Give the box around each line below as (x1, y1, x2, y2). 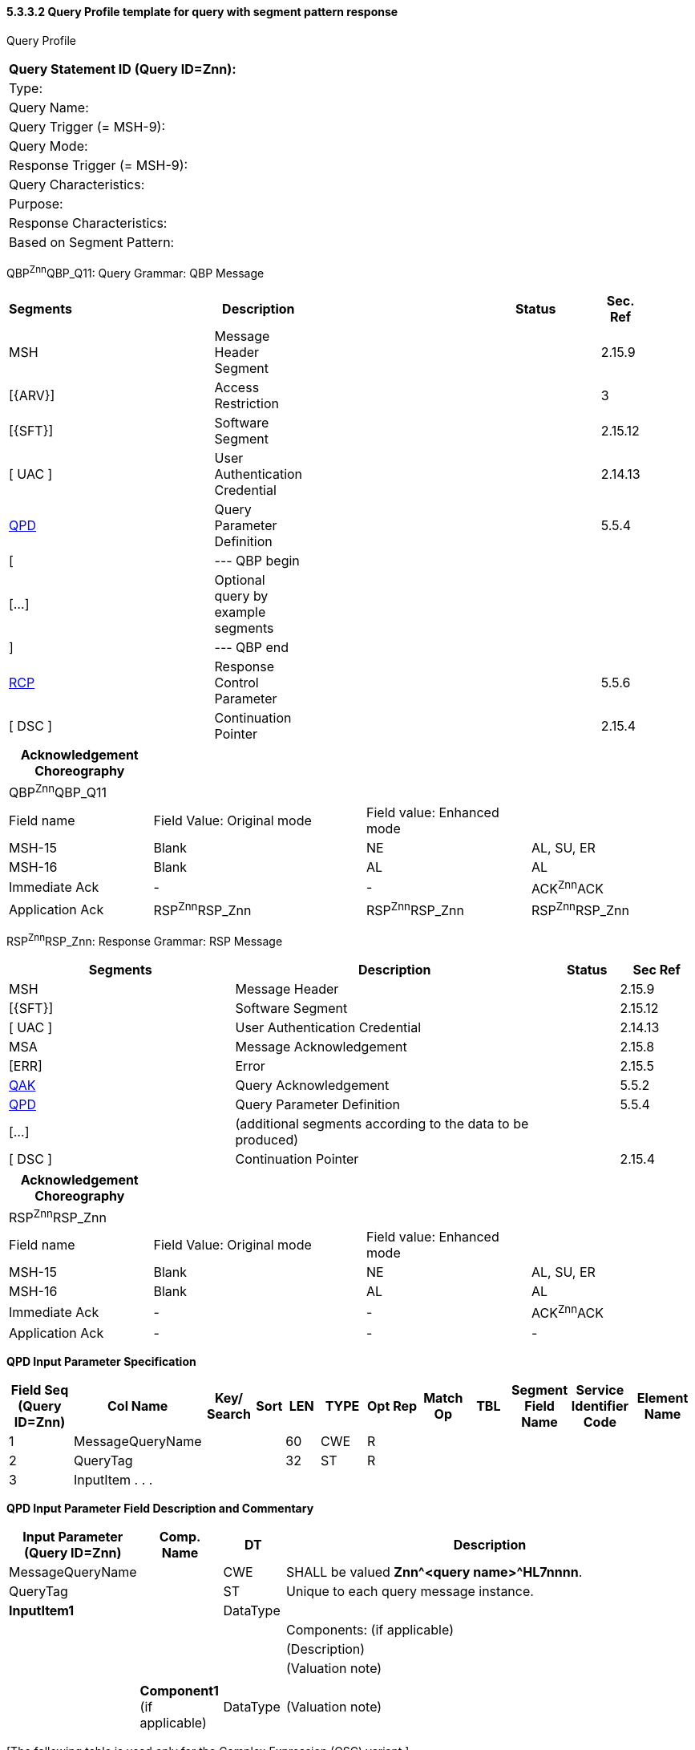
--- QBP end (214, 639, 289, 656)
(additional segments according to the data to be (235, 1115, 529, 1132)
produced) (235, 1131, 299, 1148)
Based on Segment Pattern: (9, 233, 175, 250)
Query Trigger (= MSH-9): (9, 118, 165, 135)
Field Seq (10, 1381, 69, 1398)
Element (636, 1389, 689, 1406)
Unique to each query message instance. (286, 1582, 534, 1599)
